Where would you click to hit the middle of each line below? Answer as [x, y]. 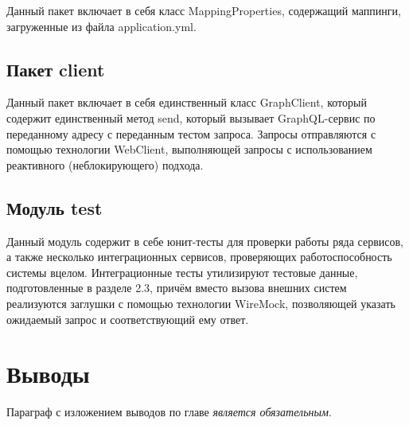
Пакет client [56, 69]
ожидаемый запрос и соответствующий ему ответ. [128, 319]
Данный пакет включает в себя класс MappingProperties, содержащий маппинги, [204, 10]
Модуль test [55, 207]
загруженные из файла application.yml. [101, 26]
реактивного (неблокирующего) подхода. [105, 164]
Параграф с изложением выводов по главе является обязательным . [169, 412]
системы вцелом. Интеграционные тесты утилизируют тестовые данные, [182, 272]
